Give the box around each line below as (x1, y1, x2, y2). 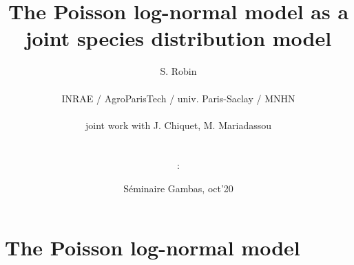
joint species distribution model (25, 24, 332, 52)
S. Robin (160, 64, 197, 78)
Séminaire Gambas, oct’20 (123, 181, 233, 196)
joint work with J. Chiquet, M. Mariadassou (85, 117, 271, 132)
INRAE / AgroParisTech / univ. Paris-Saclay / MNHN (61, 91, 295, 105)
